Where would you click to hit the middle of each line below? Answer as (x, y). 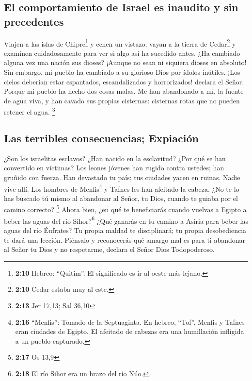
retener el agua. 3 (30, 111)
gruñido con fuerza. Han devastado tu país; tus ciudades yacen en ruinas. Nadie (122, 177)
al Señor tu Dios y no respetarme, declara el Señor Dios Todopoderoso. (109, 249)
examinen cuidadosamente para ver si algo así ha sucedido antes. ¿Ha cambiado (122, 53)
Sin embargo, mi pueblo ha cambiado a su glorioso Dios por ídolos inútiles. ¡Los (122, 72)
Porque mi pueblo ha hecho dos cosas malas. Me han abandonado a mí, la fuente (124, 91)
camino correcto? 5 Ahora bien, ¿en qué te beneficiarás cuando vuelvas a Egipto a (125, 209)
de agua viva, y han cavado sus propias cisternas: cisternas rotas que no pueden (122, 100)
